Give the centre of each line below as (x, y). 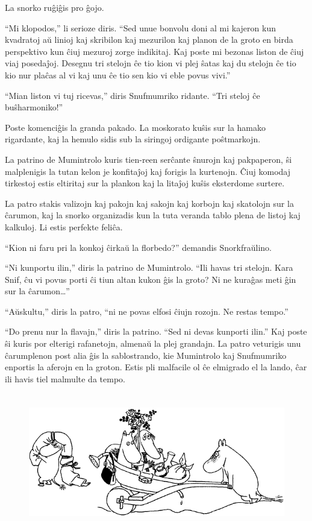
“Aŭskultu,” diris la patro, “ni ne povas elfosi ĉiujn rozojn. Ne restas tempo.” (147, 311)
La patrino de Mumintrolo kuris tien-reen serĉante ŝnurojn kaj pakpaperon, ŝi (148, 159)
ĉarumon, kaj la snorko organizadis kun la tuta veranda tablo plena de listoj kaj (153, 215)
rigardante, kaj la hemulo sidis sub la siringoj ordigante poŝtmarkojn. (133, 139)
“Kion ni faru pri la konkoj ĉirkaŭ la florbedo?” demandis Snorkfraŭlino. (138, 247)
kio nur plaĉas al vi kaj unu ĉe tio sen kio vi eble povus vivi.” (118, 74)
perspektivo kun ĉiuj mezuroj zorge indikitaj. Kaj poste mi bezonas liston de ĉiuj (154, 51)
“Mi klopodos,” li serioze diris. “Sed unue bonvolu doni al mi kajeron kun (140, 27)
